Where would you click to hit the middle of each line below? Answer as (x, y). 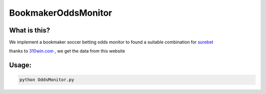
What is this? (30, 30)
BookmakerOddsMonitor (61, 13)
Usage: (20, 65)
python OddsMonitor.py (47, 80)
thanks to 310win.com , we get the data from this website (67, 51)
